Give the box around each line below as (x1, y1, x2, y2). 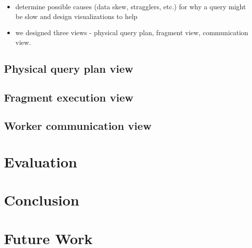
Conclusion (4, 190, 80, 210)
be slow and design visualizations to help (15, 11, 138, 21)
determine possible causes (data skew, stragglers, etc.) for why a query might (15, 1, 246, 11)
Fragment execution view (4, 89, 133, 104)
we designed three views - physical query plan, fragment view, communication (15, 27, 249, 38)
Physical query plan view (4, 61, 133, 76)
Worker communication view (4, 118, 152, 133)
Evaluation (4, 151, 77, 171)
